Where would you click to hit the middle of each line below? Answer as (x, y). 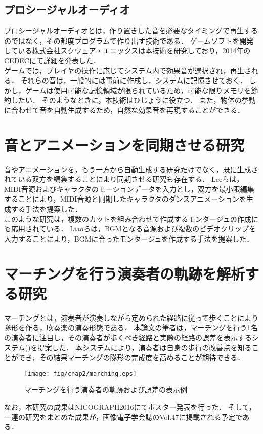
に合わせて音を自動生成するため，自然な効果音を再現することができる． (124, 110)
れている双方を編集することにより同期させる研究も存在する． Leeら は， (124, 179)
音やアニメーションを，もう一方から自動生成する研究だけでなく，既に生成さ (131, 169)
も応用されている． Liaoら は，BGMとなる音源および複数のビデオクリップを (130, 229)
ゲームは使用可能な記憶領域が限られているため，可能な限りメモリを (138, 90)
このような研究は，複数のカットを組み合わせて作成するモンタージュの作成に (131, 219)
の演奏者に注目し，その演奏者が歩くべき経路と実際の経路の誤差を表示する (128, 337)
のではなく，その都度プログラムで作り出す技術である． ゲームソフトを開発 (129, 40)
